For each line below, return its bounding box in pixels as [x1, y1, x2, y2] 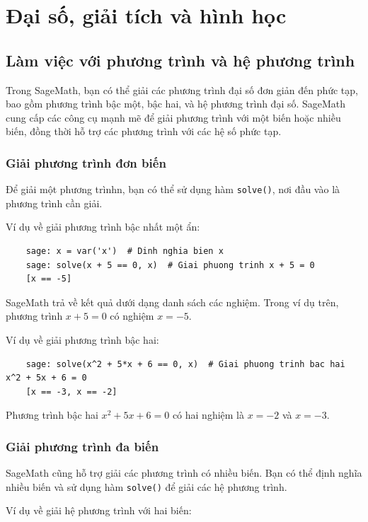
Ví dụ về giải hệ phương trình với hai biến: [6, 503, 192, 518]
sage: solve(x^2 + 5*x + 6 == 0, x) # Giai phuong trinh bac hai [25, 359, 345, 369]
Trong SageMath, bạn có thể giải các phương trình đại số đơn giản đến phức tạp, [6, 82, 358, 97]
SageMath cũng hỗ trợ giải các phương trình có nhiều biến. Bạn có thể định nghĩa [6, 465, 362, 480]
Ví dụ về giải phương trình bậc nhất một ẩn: [6, 219, 200, 234]
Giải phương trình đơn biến [6, 153, 166, 171]
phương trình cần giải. [6, 195, 103, 210]
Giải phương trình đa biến [6, 437, 159, 455]
